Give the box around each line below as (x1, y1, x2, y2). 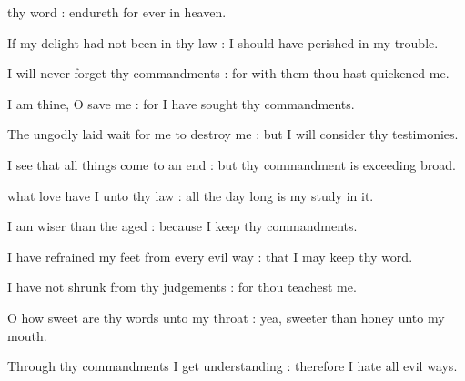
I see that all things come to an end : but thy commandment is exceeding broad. (7, 155, 456, 174)
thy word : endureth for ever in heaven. (7, 3, 227, 21)
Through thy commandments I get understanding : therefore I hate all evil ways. (7, 356, 458, 376)
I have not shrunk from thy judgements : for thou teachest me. (7, 277, 357, 296)
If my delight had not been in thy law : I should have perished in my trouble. (7, 33, 439, 52)
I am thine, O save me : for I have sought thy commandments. (7, 94, 355, 113)
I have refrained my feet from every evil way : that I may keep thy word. (7, 246, 413, 266)
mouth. (7, 326, 47, 345)
